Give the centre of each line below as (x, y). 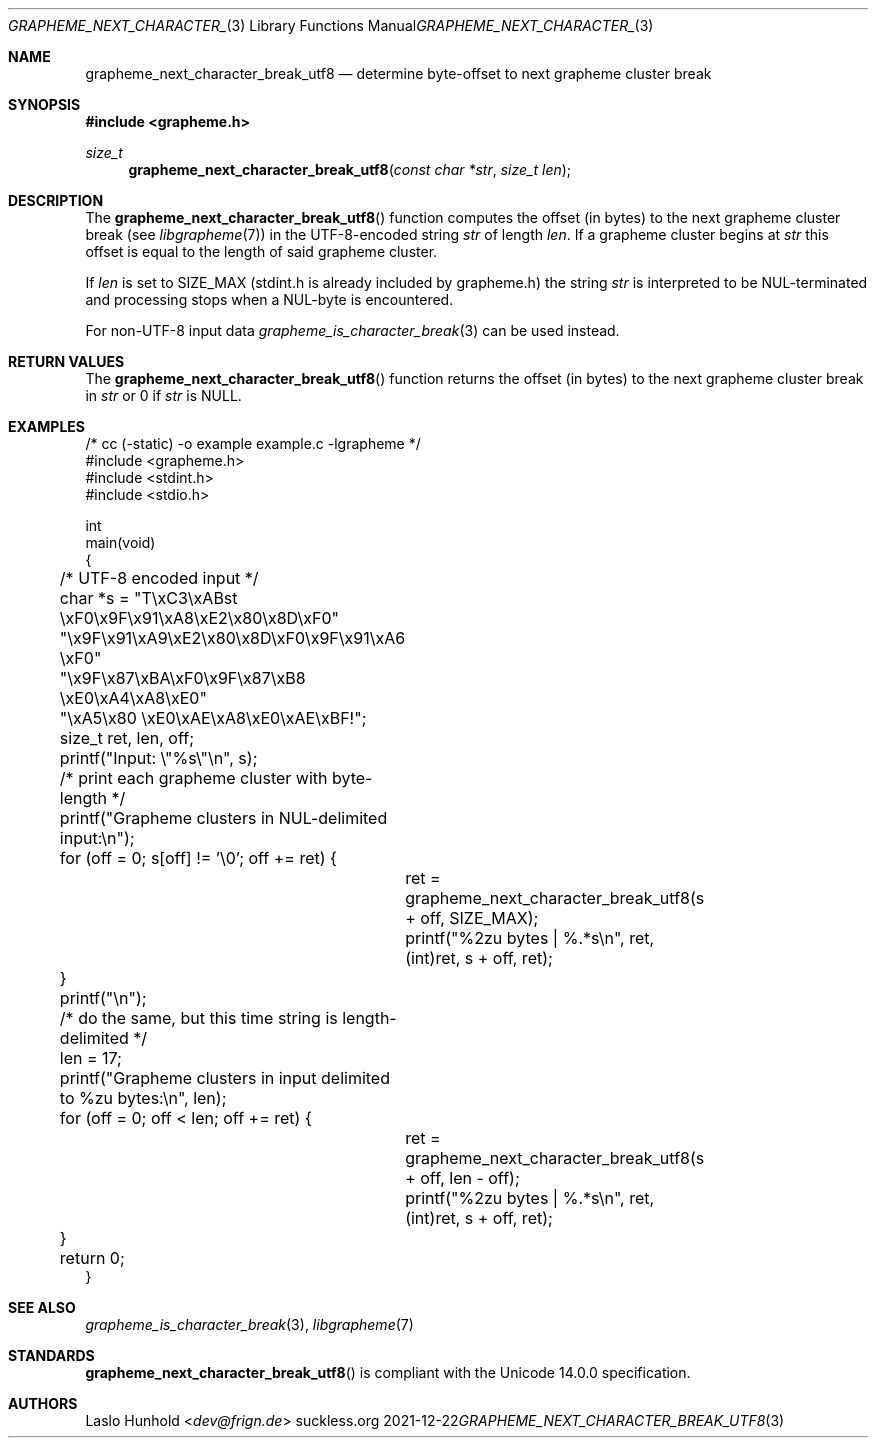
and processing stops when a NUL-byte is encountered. (269, 299)
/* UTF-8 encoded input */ (159, 578)
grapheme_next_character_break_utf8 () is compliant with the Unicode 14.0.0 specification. (388, 1372)
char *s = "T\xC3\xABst (148, 598)
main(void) (120, 542)
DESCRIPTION (56, 200)
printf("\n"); (103, 998)
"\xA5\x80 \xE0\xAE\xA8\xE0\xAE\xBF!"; (213, 718)
